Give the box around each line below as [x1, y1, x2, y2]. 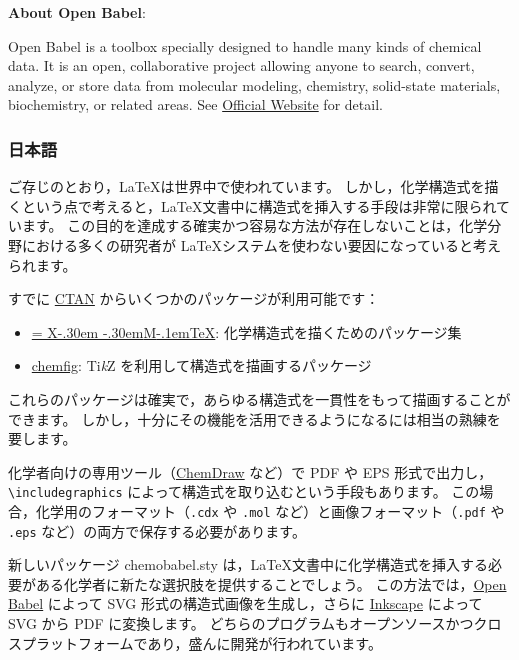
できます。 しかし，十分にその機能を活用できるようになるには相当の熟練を [8, 408, 501, 429]
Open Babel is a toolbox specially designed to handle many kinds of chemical [8, 35, 482, 56]
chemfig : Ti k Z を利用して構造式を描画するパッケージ [31, 355, 372, 376]
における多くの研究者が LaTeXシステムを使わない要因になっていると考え [21, 234, 501, 255]
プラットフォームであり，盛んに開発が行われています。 [21, 632, 382, 653]
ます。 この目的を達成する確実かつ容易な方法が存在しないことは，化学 [21, 215, 488, 236]
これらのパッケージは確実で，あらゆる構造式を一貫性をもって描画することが [8, 388, 511, 409]
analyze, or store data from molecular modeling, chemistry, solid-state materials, [8, 74, 501, 95]
